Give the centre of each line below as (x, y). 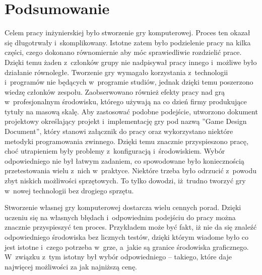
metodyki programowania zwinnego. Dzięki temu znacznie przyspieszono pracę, (126, 141)
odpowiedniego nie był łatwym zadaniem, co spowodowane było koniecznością (124, 160)
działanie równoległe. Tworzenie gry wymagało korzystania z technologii (116, 72)
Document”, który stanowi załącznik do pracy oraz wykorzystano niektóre (119, 131)
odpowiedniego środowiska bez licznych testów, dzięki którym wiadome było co (127, 237)
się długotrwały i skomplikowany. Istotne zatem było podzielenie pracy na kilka (128, 42)
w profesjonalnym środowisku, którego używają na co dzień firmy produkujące (126, 101)
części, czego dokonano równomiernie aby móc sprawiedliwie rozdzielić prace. (123, 52)
